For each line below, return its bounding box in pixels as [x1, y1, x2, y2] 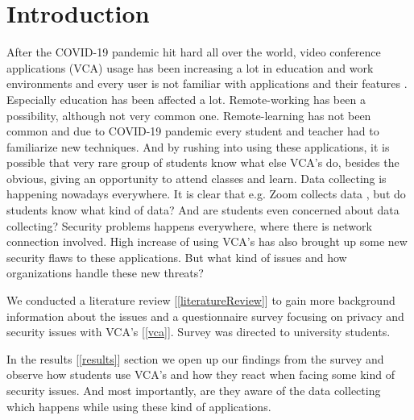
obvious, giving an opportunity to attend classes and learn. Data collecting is [6, 169, 387, 186]
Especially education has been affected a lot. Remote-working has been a [6, 90, 366, 107]
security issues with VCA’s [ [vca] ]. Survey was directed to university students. [6, 323, 391, 340]
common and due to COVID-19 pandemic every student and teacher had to [6, 123, 379, 139]
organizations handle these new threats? [6, 264, 204, 281]
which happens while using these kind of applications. [6, 397, 271, 414]
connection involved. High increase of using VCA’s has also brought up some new [6, 233, 408, 250]
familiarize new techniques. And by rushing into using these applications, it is [6, 138, 390, 155]
